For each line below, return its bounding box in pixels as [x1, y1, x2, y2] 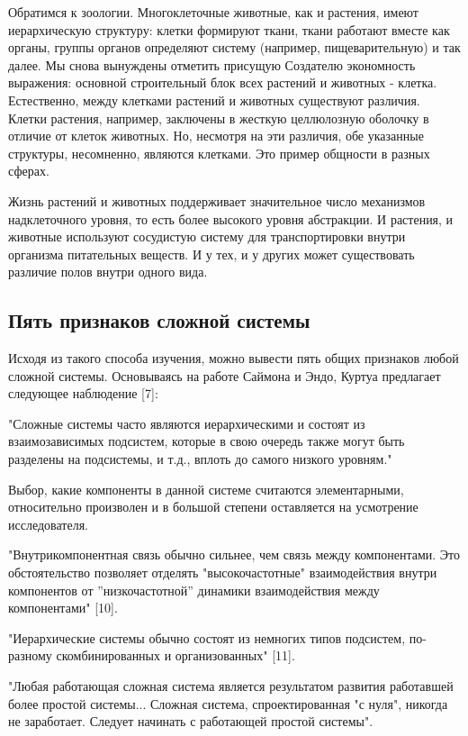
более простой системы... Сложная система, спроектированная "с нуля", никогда [8, 694, 448, 713]
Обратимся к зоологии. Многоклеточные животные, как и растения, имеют [8, 3, 418, 21]
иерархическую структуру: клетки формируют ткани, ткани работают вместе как [8, 20, 450, 39]
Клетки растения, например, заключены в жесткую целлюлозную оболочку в [8, 108, 429, 127]
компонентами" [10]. [8, 598, 118, 617]
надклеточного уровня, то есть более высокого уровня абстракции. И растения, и [8, 209, 454, 228]
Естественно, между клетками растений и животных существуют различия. [8, 90, 420, 109]
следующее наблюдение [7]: [8, 384, 158, 403]
